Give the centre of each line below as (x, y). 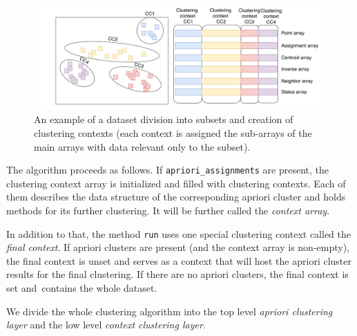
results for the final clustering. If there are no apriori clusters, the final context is (177, 274)
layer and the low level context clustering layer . (106, 325)
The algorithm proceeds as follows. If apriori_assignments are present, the (168, 170)
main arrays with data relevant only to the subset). (142, 146)
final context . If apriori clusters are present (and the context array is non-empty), (178, 247)
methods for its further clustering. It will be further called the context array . (168, 210)
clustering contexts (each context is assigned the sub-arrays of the (173, 132)
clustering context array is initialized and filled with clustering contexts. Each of (176, 183)
